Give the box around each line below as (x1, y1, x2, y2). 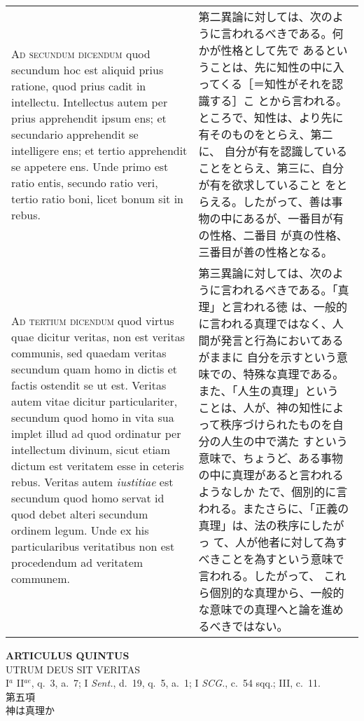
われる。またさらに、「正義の (198, 500, 349, 516)
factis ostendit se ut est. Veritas (11, 376, 167, 393)
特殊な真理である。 (243, 366, 344, 382)
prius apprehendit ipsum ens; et (11, 109, 167, 126)
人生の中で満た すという (220, 433, 348, 449)
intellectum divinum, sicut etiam (11, 441, 171, 458)
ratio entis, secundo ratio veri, (11, 174, 158, 191)
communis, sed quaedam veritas (11, 344, 167, 361)
